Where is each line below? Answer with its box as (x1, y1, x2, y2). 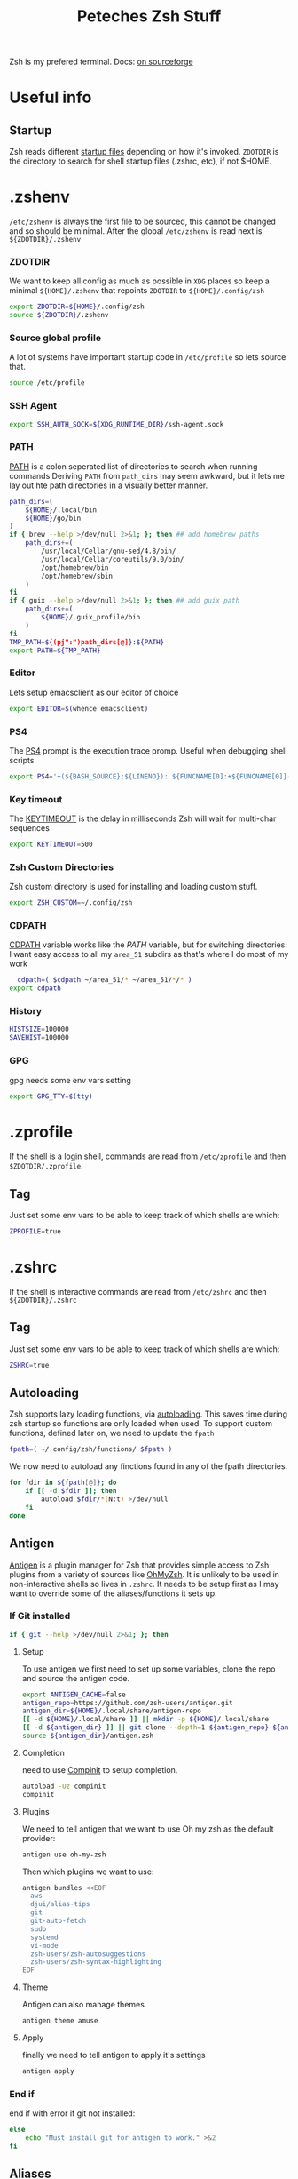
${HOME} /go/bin (25, 514, 82, 523)
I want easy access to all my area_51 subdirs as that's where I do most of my (9, 949, 289, 960)
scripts (9, 754, 35, 765)
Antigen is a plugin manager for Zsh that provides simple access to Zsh (9, 1560, 270, 1570)
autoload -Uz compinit (21, 1782, 106, 1791)
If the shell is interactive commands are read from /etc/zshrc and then (9, 1286, 268, 1297)
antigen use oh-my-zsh (21, 1850, 106, 1859)
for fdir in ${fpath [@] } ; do (9, 1478, 117, 1488)
